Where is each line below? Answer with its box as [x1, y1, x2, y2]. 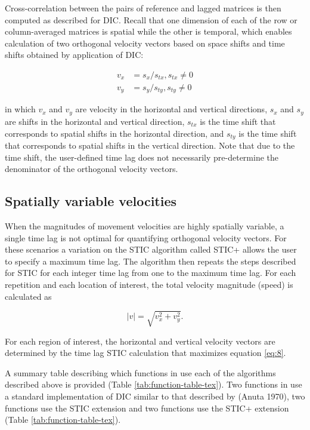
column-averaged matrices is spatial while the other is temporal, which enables [5, 25, 292, 38]
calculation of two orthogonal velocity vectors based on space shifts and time [5, 36, 285, 49]
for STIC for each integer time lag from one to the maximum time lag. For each [5, 266, 296, 279]
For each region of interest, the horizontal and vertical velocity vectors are [5, 334, 275, 347]
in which [5, 103, 36, 115]
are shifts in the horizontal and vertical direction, [5, 115, 185, 127]
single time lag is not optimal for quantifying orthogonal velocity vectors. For [5, 231, 287, 244]
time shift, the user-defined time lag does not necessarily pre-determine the [5, 150, 279, 163]
